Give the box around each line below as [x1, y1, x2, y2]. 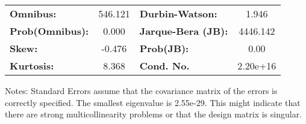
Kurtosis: [10, 59, 54, 72]
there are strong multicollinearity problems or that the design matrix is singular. [5, 108, 302, 120]
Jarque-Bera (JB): [139, 24, 228, 38]
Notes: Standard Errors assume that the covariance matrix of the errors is [5, 84, 278, 96]
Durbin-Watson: [139, 7, 217, 20]
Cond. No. [139, 59, 190, 72]
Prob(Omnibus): [10, 24, 89, 38]
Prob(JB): [139, 41, 189, 55]
